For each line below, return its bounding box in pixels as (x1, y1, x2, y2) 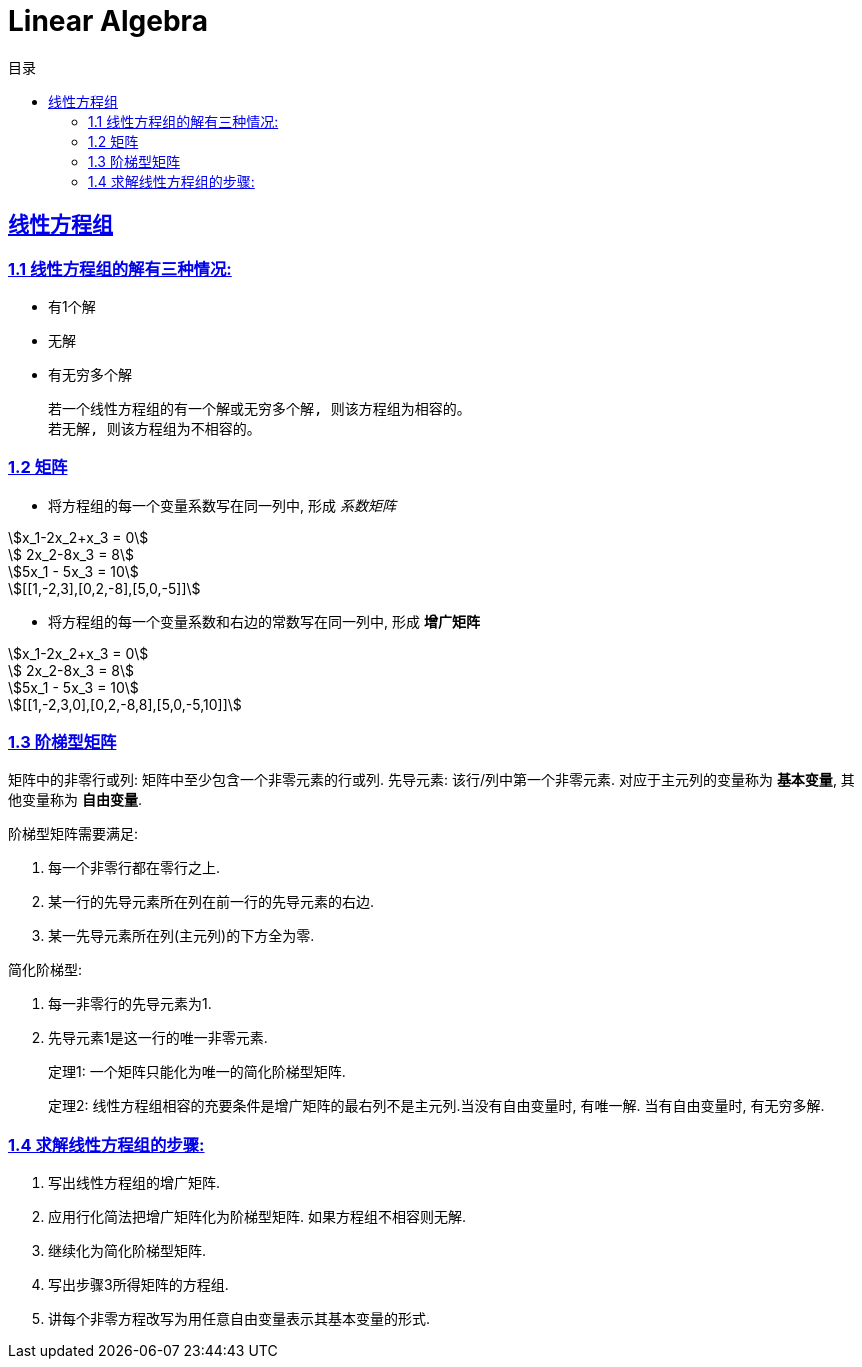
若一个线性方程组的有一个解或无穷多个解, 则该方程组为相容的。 (48, 400, 471, 417)
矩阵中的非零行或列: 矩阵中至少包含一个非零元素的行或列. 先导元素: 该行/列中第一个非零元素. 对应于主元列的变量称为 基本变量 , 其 (8, 771, 855, 789)
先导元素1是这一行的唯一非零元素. (48, 1029, 268, 1047)
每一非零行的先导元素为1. (48, 995, 212, 1013)
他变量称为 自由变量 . (8, 791, 142, 809)
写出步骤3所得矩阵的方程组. (48, 1276, 229, 1294)
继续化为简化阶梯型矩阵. (48, 1242, 207, 1260)
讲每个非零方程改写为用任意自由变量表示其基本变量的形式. (48, 1310, 431, 1328)
